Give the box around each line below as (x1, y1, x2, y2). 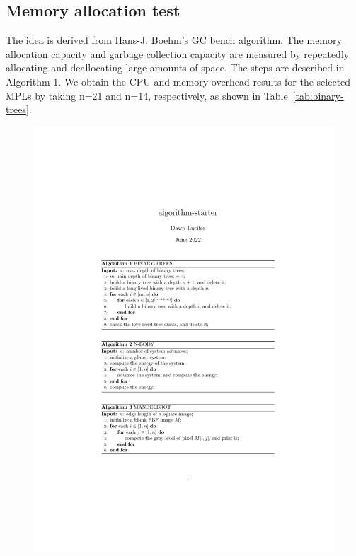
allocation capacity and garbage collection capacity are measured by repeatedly (6, 46, 350, 61)
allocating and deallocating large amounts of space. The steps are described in (6, 60, 345, 75)
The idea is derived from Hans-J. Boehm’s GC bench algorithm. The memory (6, 33, 342, 47)
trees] (6, 102, 29, 117)
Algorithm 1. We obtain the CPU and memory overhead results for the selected (6, 74, 351, 88)
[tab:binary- (292, 88, 344, 103)
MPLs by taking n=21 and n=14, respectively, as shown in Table (6, 88, 288, 103)
